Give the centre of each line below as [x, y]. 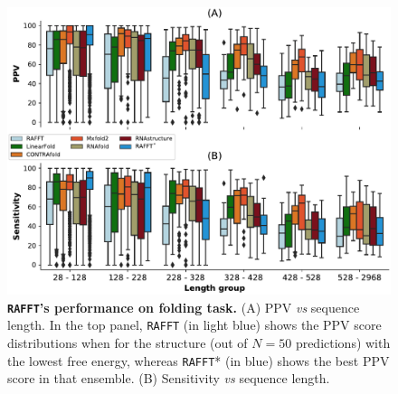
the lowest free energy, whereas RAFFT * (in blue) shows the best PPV [199, 360]
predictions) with [343, 342]
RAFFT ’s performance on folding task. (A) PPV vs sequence [184, 307]
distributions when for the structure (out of [128, 342]
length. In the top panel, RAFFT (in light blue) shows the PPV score [194, 325]
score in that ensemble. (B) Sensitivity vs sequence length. [169, 378]
